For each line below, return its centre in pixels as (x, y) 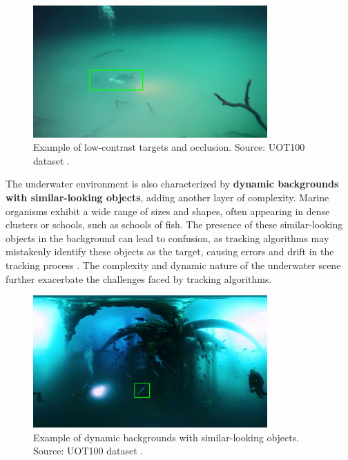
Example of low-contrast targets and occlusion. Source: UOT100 (169, 147)
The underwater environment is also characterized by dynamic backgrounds (172, 184)
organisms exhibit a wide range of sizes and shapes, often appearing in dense (168, 211)
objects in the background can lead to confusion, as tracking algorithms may (167, 238)
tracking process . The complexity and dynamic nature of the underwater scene (173, 265)
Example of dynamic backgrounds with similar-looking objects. (166, 437)
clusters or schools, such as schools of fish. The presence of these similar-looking (174, 224)
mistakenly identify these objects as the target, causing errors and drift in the (170, 251)
